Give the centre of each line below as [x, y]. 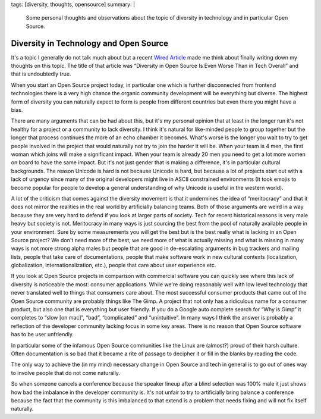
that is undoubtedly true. [41, 74]
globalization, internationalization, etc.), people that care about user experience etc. [114, 265]
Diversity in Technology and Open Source [90, 43]
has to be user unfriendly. [43, 334]
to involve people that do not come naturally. [65, 373]
